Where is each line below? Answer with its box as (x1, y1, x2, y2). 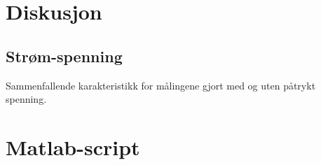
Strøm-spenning (6, 45, 123, 66)
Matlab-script (6, 132, 140, 161)
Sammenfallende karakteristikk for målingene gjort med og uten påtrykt (6, 78, 316, 92)
